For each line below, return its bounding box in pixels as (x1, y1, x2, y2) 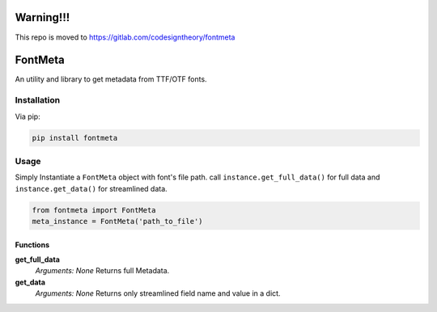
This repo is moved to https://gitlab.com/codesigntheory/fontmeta (15, 32, 235, 42)
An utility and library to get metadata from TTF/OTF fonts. (15, 74, 207, 84)
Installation (15, 95, 61, 106)
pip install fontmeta (32, 133, 118, 142)
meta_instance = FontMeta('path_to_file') (32, 217, 203, 226)
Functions (15, 239, 50, 250)
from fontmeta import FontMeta (32, 205, 157, 214)
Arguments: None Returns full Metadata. (35, 266, 170, 276)
